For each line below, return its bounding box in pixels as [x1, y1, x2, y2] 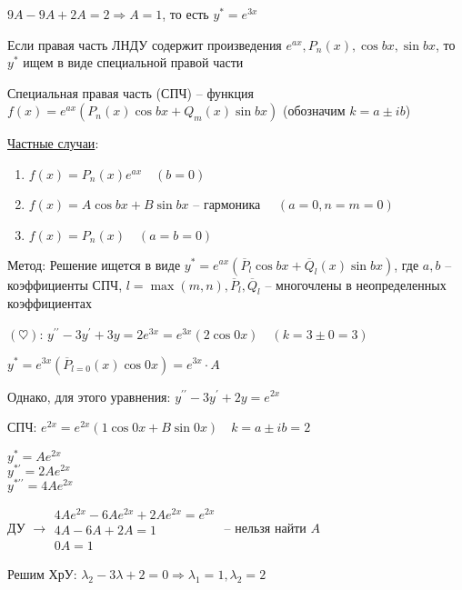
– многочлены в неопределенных [265, 275, 447, 294]
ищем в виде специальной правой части [23, 53, 244, 72]
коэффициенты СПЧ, [7, 275, 123, 294]
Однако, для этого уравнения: [7, 386, 171, 405]
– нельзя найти [224, 517, 306, 536]
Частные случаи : [7, 134, 99, 153]
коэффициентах [7, 294, 92, 313]
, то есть [162, 5, 209, 23]
